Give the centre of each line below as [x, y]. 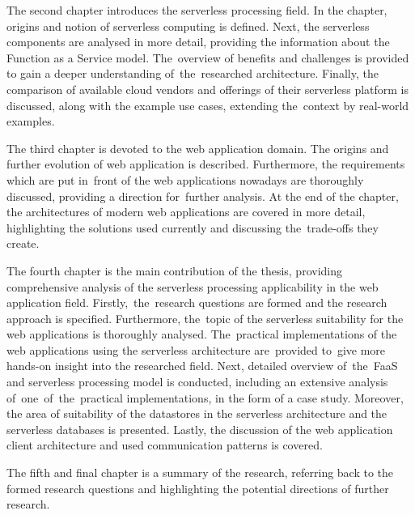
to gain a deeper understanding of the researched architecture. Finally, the [193, 73]
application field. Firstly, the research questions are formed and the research [197, 302]
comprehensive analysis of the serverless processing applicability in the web [193, 286]
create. [23, 243]
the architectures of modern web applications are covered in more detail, [186, 212]
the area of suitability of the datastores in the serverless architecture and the [197, 413]
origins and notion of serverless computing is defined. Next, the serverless [188, 26]
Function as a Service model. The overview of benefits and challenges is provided [208, 57]
